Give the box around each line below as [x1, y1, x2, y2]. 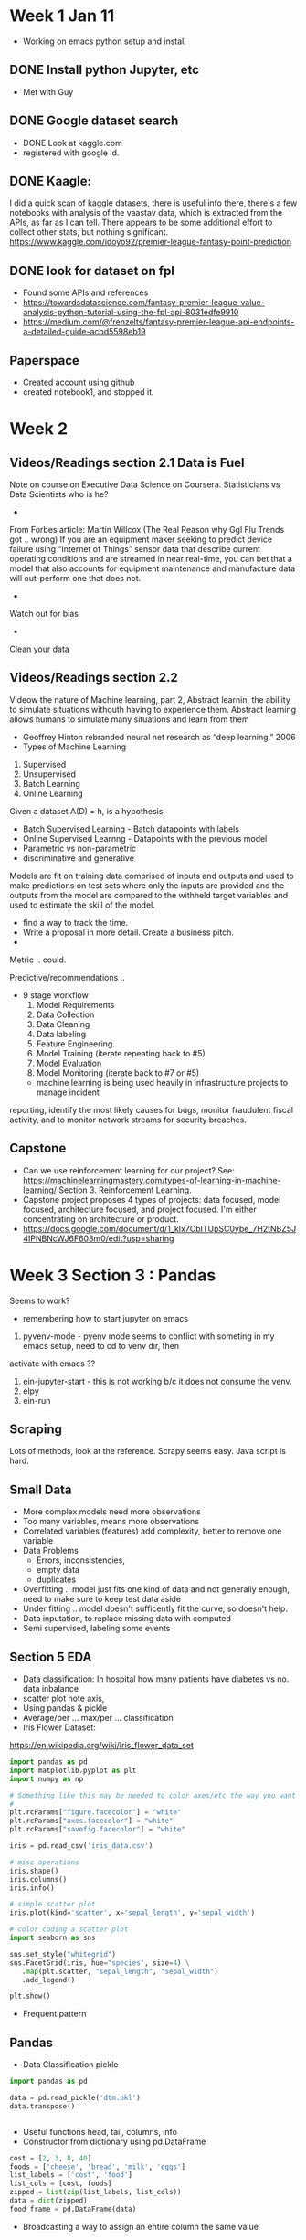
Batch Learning [22, 778, 80, 789]
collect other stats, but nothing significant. [9, 227, 169, 238]
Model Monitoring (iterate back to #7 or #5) [36, 1067, 200, 1078]
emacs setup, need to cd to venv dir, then [22, 1340, 180, 1351]
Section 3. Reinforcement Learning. [58, 1184, 192, 1195]
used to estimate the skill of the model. [9, 899, 155, 910]
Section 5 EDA [9, 1649, 92, 1664]
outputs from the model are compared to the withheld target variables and [9, 889, 289, 900]
